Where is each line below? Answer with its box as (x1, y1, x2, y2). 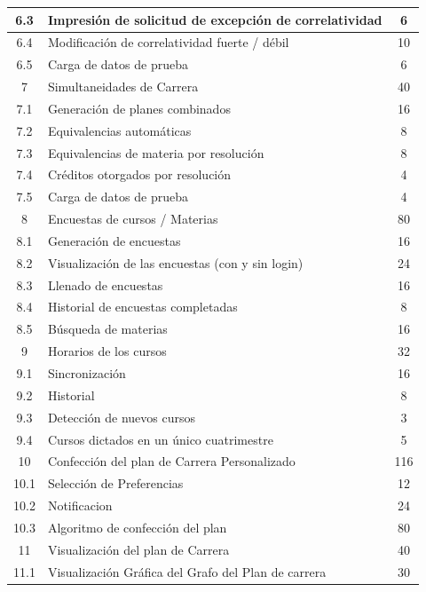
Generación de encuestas (47, 231, 181, 249)
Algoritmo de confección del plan (47, 517, 227, 536)
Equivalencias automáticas (47, 121, 192, 139)
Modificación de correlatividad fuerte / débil (47, 33, 289, 51)
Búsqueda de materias (47, 320, 168, 338)
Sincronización (47, 364, 126, 382)
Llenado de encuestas (47, 275, 163, 294)
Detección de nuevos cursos (47, 407, 196, 426)
